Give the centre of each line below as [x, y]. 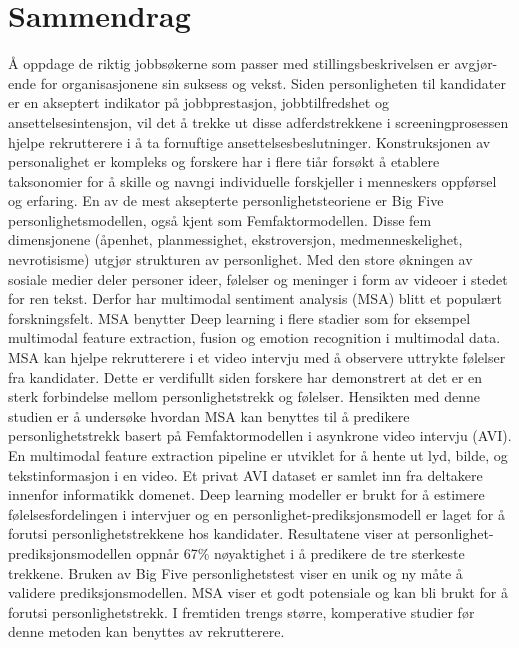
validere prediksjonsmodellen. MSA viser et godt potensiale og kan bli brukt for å [258, 592]
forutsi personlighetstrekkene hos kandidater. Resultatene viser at [209, 533]
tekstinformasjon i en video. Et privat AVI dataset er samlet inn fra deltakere [245, 474]
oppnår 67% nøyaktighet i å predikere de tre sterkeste [300, 552]
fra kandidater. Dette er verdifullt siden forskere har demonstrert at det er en [245, 376]
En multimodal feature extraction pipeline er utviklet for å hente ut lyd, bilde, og [258, 455]
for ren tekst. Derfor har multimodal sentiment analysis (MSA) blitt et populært [255, 298]
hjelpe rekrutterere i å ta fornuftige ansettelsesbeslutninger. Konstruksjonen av [249, 141]
